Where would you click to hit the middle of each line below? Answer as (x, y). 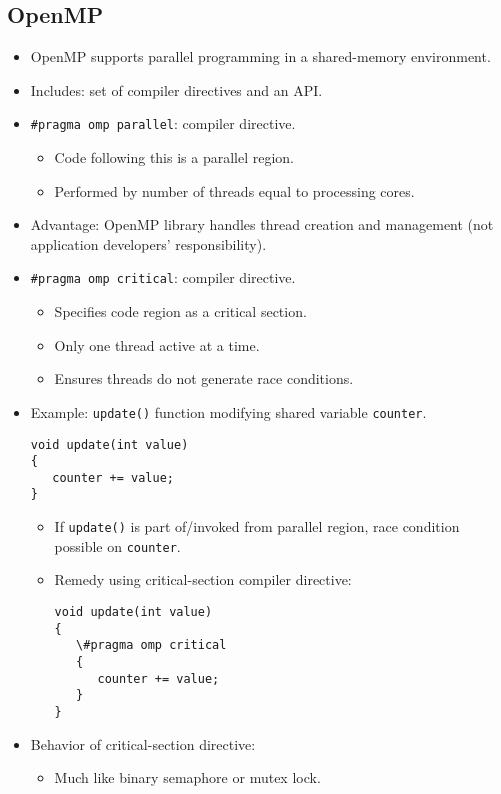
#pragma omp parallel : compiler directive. (163, 123)
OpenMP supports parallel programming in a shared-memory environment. (260, 56)
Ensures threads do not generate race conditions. (204, 378)
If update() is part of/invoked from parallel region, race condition (257, 526)
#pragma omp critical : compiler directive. (163, 277)
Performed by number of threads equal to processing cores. (234, 190)
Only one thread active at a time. (157, 344)
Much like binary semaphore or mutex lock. (187, 777)
